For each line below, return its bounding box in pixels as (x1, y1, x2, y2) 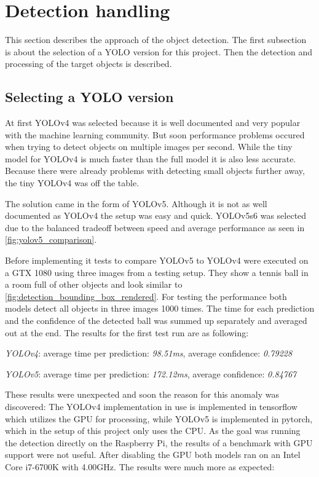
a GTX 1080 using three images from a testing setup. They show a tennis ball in (5, 266, 309, 278)
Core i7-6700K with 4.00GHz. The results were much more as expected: (5, 460, 275, 473)
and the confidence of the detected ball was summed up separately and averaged (5, 314, 307, 327)
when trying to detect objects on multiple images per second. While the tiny (5, 140, 293, 153)
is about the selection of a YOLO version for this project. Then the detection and (5, 45, 312, 58)
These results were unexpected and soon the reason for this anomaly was (5, 388, 279, 401)
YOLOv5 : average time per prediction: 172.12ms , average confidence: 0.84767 (5, 367, 297, 380)
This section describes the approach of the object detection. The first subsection (5, 33, 307, 46)
